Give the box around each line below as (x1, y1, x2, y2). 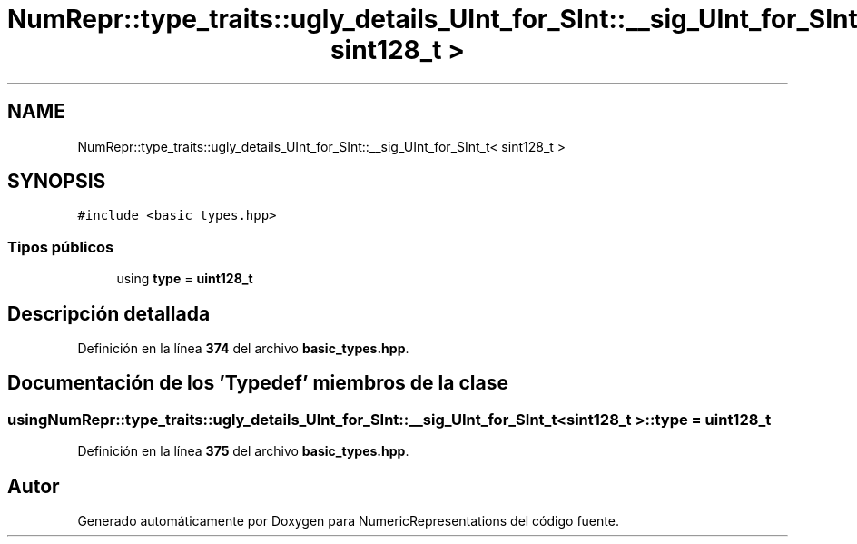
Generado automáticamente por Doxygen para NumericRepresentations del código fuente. (77, 513, 619, 529)
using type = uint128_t (116, 271, 253, 287)
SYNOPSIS (7, 170, 106, 193)
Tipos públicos (7, 237, 114, 256)
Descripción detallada (7, 302, 211, 325)
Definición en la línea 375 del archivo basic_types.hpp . (77, 443, 409, 460)
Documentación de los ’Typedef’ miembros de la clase (7, 371, 508, 395)
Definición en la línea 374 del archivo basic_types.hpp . (77, 341, 409, 357)
